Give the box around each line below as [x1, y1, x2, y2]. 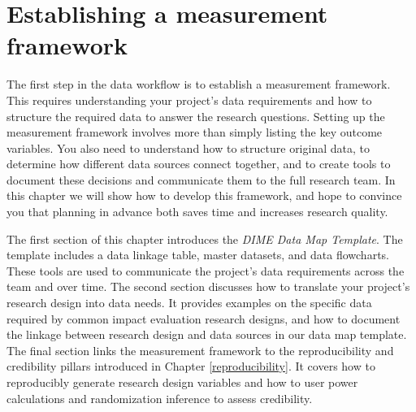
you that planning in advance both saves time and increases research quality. [6, 203, 388, 220]
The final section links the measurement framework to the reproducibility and [6, 341, 394, 358]
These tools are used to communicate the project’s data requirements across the [6, 262, 405, 279]
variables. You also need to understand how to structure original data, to [6, 139, 370, 156]
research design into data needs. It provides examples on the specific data [6, 294, 372, 311]
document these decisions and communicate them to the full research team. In [6, 171, 396, 188]
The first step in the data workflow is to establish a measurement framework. [6, 76, 391, 93]
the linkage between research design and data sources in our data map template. [6, 326, 407, 343]
